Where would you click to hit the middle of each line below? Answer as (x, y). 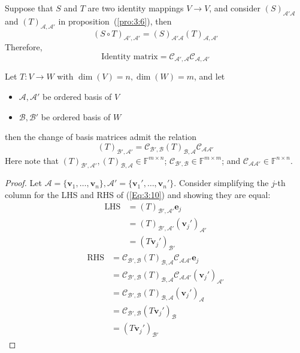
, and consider (235, 8)
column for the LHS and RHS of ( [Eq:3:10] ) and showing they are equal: (138, 194)
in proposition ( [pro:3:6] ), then (115, 21)
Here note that (32, 160)
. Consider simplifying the (221, 183)
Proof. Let (23, 183)
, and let (209, 76)
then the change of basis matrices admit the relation (101, 137)
